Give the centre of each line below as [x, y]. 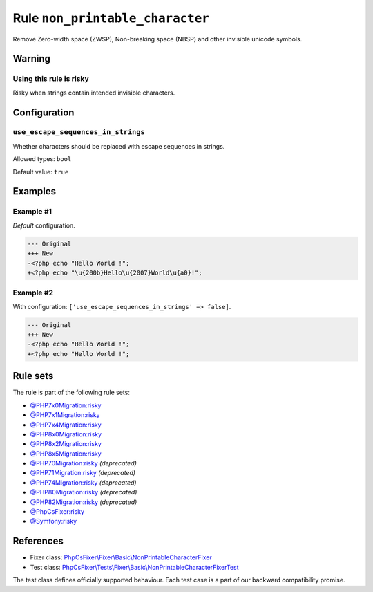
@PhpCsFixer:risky [57, 512]
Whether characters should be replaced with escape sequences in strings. [119, 146]
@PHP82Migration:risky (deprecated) [84, 502]
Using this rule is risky [51, 79]
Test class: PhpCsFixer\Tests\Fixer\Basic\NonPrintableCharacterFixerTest [134, 567]
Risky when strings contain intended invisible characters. [94, 93]
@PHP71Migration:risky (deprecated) [83, 473]
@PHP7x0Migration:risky [66, 405]
